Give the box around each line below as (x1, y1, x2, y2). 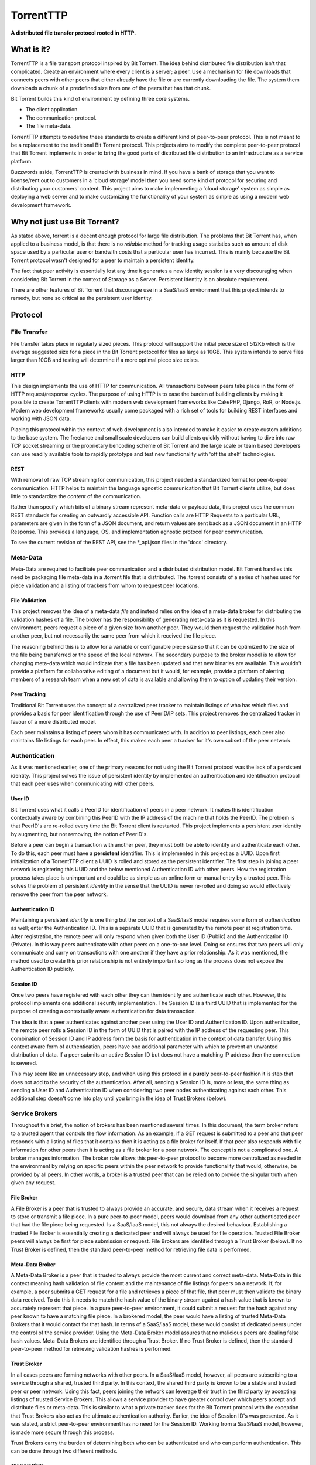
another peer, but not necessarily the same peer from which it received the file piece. (11, 632, 217, 639)
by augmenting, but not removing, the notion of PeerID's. (11, 830, 149, 837)
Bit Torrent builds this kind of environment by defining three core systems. (11, 96, 190, 103)
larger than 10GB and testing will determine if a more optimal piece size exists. (11, 356, 200, 363)
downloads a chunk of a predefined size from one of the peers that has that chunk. (11, 84, 211, 91)
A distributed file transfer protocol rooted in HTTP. (11, 29, 136, 36)
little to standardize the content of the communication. (11, 492, 142, 499)
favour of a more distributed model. (11, 718, 97, 725)
